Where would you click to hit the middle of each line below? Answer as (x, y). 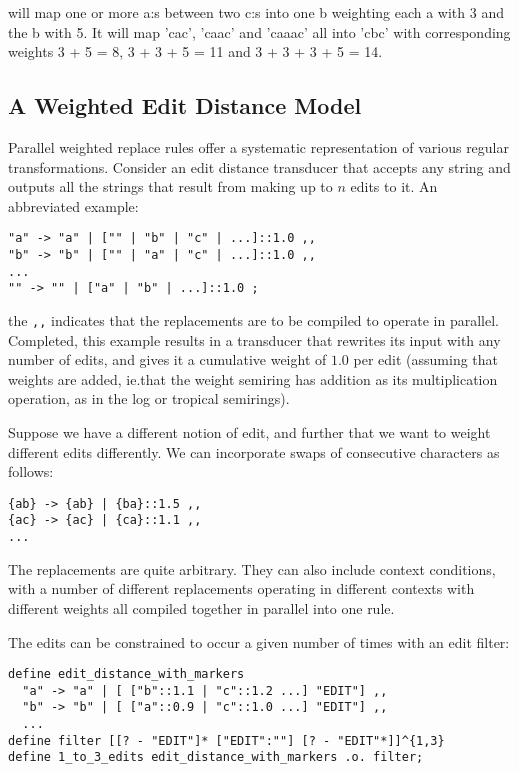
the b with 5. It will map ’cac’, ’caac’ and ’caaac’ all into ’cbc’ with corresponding (259, 31)
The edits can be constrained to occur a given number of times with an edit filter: (259, 641)
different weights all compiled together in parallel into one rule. (201, 607)
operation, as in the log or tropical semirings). (149, 398)
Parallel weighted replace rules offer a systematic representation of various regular (259, 146)
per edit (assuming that (426, 359)
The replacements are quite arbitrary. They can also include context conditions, (252, 568)
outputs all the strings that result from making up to (170, 186)
